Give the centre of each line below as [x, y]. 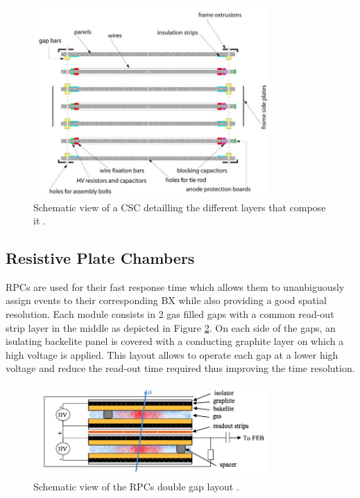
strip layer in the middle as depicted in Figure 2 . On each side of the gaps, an [171, 327]
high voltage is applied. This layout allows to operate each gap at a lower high [172, 354]
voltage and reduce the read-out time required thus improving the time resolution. [180, 368]
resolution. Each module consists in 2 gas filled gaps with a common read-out [170, 314]
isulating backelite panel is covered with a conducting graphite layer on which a [175, 341]
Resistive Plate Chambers [100, 258]
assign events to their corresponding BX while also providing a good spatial [166, 300]
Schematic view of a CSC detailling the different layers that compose [180, 207]
